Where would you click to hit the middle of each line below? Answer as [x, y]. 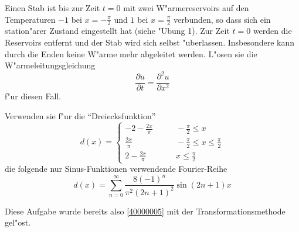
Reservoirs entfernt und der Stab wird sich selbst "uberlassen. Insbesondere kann [150, 42]
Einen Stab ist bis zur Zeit [52, 8]
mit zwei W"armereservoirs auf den [186, 8]
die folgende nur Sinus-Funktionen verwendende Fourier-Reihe [116, 169]
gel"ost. [18, 222]
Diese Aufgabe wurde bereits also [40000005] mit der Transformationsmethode [145, 211]
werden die [272, 31]
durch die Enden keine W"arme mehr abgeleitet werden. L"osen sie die [131, 53]
